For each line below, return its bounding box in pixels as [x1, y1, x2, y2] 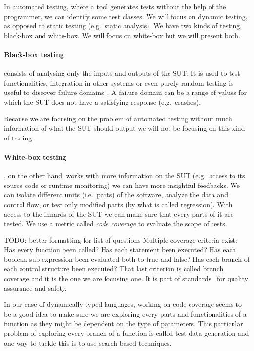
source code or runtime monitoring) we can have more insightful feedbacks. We [4, 180, 240, 190]
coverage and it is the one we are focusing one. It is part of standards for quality [4, 273, 248, 283]
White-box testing [4, 151, 66, 162]
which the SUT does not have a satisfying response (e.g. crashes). [4, 96, 201, 107]
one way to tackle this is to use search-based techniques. [4, 337, 172, 348]
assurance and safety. [4, 282, 67, 293]
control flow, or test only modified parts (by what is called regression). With [4, 199, 233, 209]
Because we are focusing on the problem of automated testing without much [4, 113, 232, 123]
